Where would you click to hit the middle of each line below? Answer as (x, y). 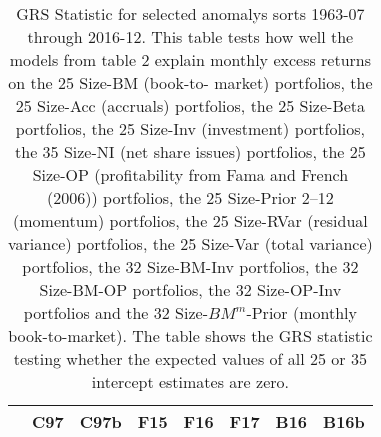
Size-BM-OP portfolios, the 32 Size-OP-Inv (190, 289)
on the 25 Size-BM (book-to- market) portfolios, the (190, 82)
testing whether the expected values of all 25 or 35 (190, 358)
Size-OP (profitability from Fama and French (190, 174)
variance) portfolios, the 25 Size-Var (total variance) (190, 243)
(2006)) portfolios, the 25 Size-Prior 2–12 (190, 197)
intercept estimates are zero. (190, 381)
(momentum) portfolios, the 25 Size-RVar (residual (190, 220)
